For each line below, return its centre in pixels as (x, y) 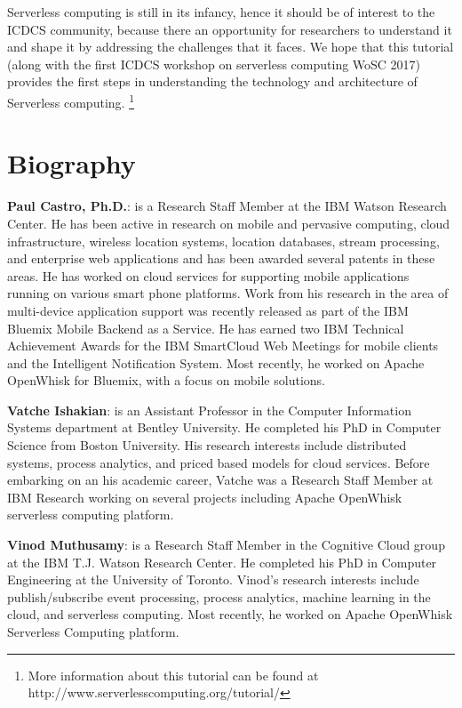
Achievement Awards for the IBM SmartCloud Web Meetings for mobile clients (223, 346)
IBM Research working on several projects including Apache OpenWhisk (205, 497)
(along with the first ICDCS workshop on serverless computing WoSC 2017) (214, 64)
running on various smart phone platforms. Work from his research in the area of (228, 293)
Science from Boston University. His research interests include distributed (207, 445)
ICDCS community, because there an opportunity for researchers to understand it (230, 29)
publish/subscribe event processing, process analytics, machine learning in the (219, 596)
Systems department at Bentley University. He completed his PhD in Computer (224, 427)
